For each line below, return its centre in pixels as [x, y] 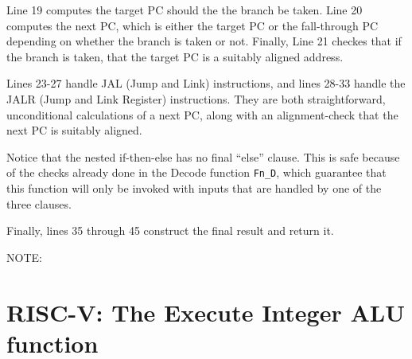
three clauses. [39, 203]
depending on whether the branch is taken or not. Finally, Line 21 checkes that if [204, 41]
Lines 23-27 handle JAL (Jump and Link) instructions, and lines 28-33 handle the [206, 83]
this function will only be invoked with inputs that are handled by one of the [194, 188]
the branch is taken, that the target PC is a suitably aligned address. [175, 56]
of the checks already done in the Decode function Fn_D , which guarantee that [196, 172]
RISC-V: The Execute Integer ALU [206, 312]
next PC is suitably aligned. [74, 130]
